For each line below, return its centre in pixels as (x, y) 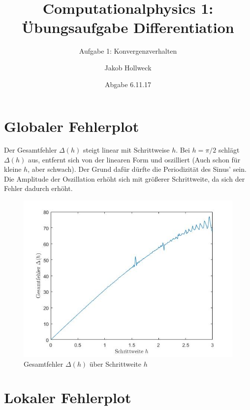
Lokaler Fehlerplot (68, 397)
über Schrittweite (115, 363)
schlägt (229, 150)
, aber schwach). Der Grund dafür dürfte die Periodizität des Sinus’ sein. (137, 169)
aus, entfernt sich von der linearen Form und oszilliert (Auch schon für (134, 159)
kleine (13, 169)
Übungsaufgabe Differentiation (128, 27)
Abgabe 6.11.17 (128, 84)
